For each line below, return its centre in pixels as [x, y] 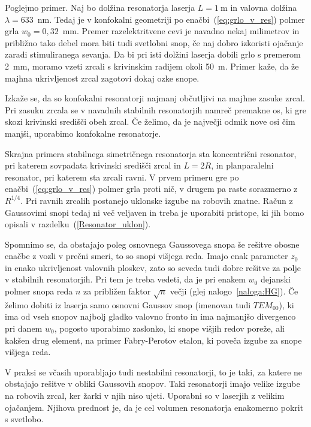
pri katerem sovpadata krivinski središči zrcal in [93, 165]
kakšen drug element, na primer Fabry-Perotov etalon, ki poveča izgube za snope [153, 340]
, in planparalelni [242, 165]
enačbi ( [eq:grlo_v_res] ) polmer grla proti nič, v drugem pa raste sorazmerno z [151, 189]
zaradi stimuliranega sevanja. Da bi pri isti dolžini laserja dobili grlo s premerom [153, 54]
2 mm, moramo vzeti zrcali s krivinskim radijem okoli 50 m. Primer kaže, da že [152, 66]
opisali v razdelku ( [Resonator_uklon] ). [78, 224]
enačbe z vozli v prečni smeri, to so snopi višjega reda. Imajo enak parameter [147, 256]
